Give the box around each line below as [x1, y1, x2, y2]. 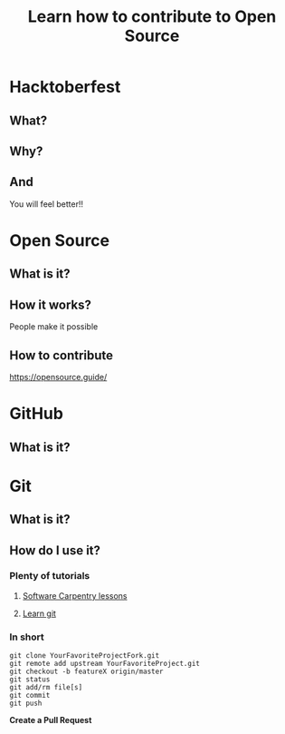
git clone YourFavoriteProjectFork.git [9, 651, 160, 661]
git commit [9, 691, 51, 700]
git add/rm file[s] [9, 683, 83, 692]
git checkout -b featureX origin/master [9, 667, 165, 677]
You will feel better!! [9, 198, 84, 210]
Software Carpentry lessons [22, 590, 128, 601]
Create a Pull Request [9, 715, 92, 726]
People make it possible [9, 321, 99, 332]
